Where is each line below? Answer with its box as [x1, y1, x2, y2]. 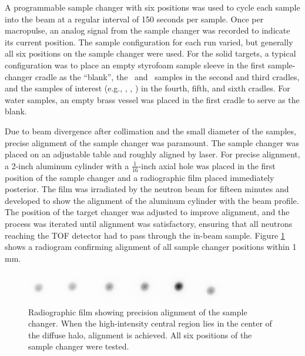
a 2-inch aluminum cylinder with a [5, 159, 129, 172]
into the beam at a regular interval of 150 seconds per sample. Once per [5, 12, 264, 25]
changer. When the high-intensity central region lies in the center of [28, 317, 272, 329]
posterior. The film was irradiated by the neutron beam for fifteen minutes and [5, 183, 289, 195]
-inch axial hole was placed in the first [138, 159, 276, 172]
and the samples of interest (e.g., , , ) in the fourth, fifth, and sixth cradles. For [5, 82, 290, 94]
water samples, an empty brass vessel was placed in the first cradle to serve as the [5, 93, 300, 106]
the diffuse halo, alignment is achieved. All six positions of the [28, 328, 252, 341]
